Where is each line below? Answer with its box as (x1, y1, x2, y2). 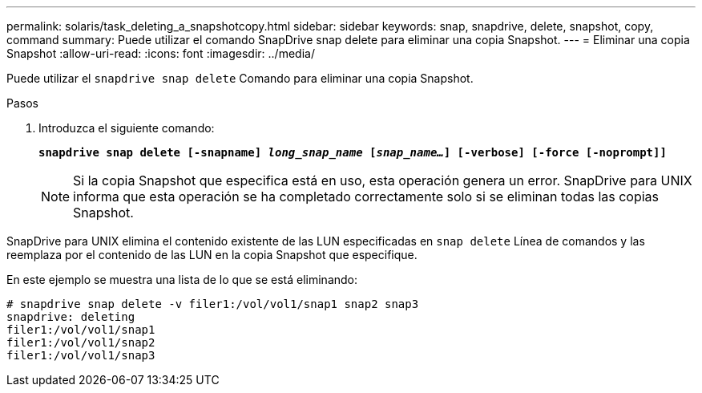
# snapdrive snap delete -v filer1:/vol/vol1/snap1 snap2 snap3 (6, 298, 419, 310)
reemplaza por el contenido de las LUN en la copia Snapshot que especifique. (6, 248, 418, 261)
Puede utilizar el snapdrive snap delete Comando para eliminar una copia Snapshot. (6, 71, 474, 85)
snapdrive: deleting (6, 310, 135, 323)
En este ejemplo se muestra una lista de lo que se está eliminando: (6, 273, 358, 286)
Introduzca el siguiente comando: (38, 121, 215, 135)
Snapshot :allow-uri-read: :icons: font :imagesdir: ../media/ (6, 47, 315, 60)
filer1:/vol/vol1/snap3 (6, 349, 155, 362)
